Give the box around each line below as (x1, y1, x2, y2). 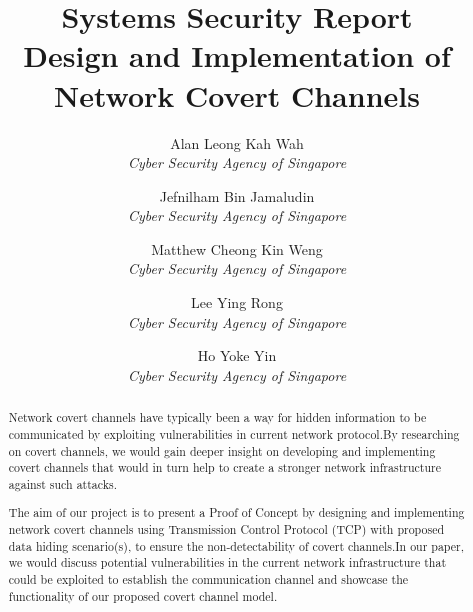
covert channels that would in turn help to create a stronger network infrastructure (8, 459, 441, 476)
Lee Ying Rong (191, 292, 283, 313)
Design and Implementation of (23, 35, 451, 76)
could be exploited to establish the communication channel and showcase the (8, 571, 409, 588)
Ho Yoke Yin (197, 345, 277, 366)
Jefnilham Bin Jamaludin (159, 185, 315, 206)
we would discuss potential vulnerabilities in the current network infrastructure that (8, 554, 447, 571)
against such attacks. (8, 475, 117, 492)
